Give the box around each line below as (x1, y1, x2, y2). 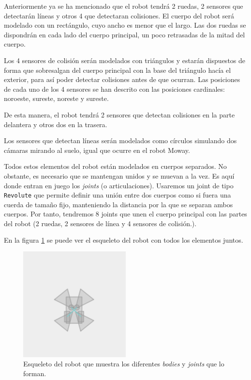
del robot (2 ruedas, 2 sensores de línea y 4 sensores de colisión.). (4, 218, 197, 228)
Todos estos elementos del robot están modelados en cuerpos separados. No (4, 161, 227, 171)
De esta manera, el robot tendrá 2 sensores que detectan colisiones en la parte (4, 109, 235, 119)
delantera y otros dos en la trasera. (4, 119, 107, 129)
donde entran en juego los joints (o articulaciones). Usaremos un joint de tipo (4, 180, 234, 190)
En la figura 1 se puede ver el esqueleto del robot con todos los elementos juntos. (4, 234, 243, 245)
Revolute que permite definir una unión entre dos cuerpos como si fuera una (4, 190, 231, 200)
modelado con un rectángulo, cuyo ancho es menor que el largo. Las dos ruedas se (4, 20, 246, 30)
